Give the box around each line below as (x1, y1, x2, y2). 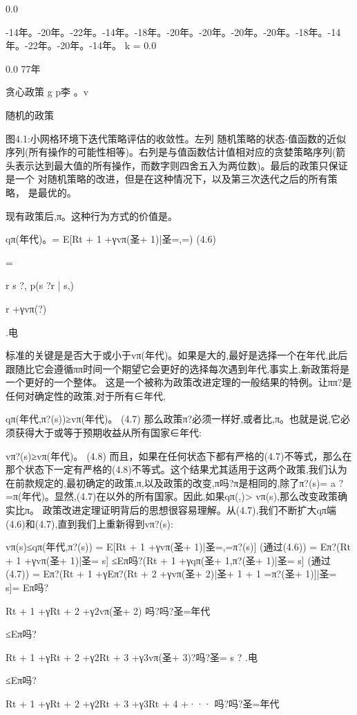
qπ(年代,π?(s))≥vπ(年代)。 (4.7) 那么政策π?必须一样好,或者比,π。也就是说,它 (6, 411, 340, 426)
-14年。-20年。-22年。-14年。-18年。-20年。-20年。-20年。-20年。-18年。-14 (6, 24, 341, 39)
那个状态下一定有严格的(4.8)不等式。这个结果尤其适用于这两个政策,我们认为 (6, 462, 347, 476)
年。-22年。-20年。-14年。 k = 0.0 (6, 38, 157, 53)
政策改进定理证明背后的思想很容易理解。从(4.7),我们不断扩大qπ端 (42, 503, 336, 517)
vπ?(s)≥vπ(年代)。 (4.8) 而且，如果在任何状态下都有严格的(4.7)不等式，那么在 (6, 448, 352, 463)
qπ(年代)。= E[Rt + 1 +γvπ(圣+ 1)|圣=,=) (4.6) (6, 232, 217, 246)
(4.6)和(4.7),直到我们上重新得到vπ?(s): (6, 516, 173, 530)
